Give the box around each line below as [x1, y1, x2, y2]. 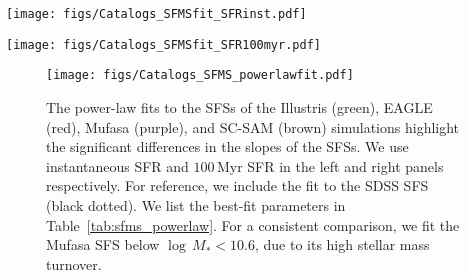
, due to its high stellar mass [254, 234, 430, 255]
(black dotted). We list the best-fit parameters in [46, 194, 346, 215]
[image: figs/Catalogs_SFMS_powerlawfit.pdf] [46, 68, 354, 83]
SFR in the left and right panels [247, 155, 444, 176]
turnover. [46, 253, 102, 274]
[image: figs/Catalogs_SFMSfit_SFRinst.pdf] [6, 7, 307, 21]
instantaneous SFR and [46, 155, 189, 176]
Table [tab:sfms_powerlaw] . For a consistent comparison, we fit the [46, 214, 460, 235]
